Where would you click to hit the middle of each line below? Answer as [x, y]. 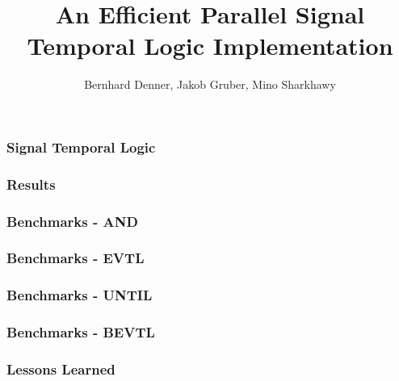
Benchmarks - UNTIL [80, 295]
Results [31, 184]
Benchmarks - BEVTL [81, 332]
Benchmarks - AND [72, 221]
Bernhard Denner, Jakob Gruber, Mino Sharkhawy [210, 84]
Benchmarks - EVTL [76, 258]
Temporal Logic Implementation [210, 46]
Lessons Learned [61, 368]
